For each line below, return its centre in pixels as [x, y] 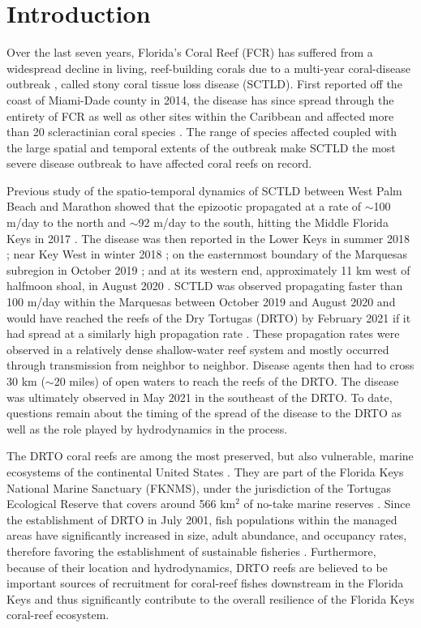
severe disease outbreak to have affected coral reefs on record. [159, 163]
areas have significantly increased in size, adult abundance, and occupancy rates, [207, 535]
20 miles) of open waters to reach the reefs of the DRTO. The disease [226, 381]
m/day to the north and [67, 222]
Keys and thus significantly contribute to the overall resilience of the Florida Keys [210, 598]
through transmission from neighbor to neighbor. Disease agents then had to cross [210, 365]
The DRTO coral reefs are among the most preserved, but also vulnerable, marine [210, 456]
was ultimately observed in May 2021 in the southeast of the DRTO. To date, [200, 397]
